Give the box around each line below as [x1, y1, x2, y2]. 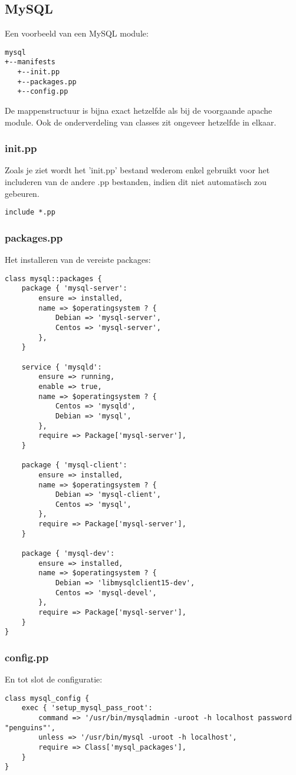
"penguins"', [5, 723, 55, 732]
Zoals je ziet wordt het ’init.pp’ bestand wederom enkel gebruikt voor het [5, 164, 270, 176]
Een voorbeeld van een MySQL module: [5, 27, 149, 39]
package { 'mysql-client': [21, 461, 127, 470]
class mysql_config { [5, 694, 90, 703]
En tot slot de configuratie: [5, 673, 103, 685]
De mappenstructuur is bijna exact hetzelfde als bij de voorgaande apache [5, 104, 272, 117]
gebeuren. [5, 187, 40, 199]
